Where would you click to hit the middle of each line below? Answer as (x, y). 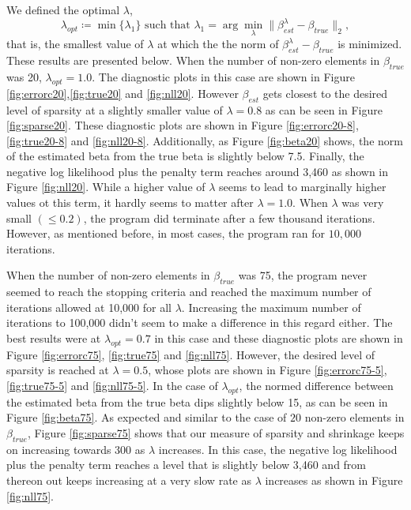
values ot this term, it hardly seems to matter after (130, 202)
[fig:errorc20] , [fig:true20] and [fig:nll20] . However (123, 93)
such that (168, 26)
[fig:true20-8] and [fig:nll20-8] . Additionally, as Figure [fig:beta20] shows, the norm (205, 140)
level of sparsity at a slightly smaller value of (115, 109)
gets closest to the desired (325, 93)
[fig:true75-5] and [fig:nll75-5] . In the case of (112, 385)
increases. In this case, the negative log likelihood (278, 449)
